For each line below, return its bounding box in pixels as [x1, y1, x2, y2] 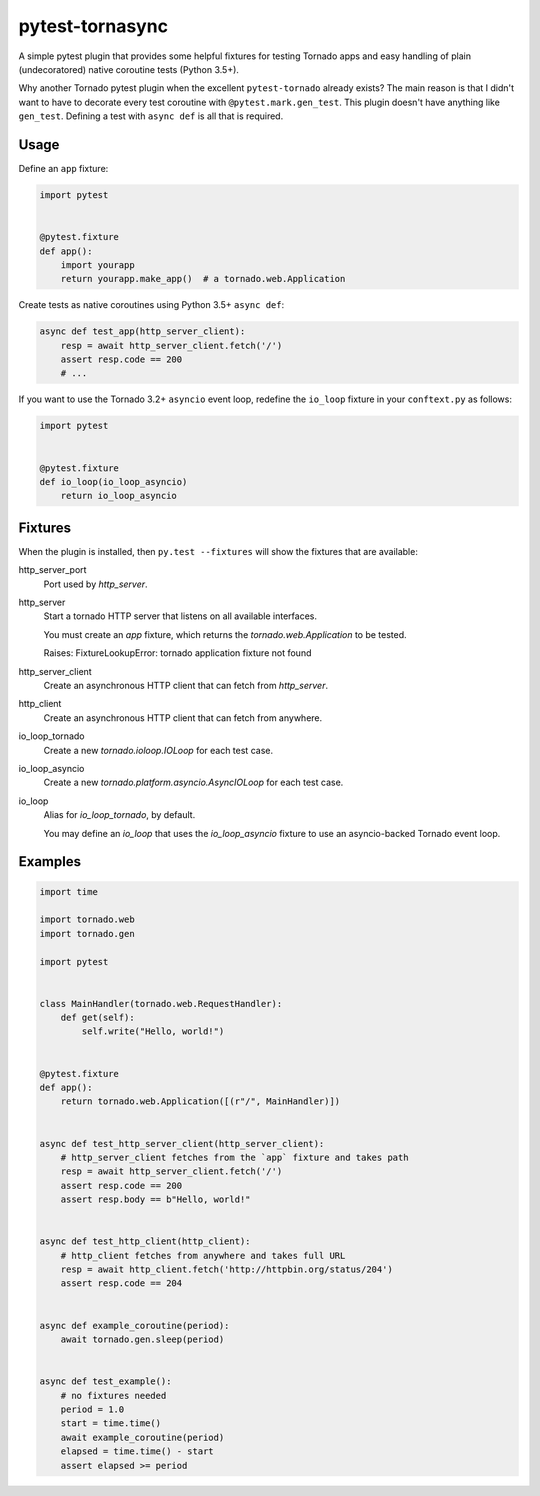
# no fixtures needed [60, 1390, 167, 1401]
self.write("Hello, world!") [81, 1026, 225, 1037]
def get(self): [60, 1012, 135, 1024]
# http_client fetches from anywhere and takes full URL [60, 1250, 346, 1261]
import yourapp [60, 259, 135, 270]
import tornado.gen [39, 928, 135, 939]
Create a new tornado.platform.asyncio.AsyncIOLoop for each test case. [43, 776, 344, 789]
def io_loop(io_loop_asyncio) [39, 476, 188, 488]
